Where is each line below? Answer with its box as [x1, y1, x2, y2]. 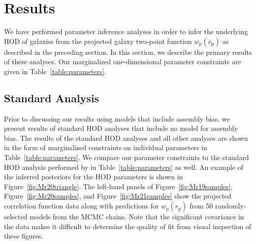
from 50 [190, 201, 213, 211]
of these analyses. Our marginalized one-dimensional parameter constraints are [4, 56, 241, 67]
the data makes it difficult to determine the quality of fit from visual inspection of [4, 221, 251, 231]
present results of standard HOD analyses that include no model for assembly [4, 123, 238, 133]
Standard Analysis [4, 90, 99, 105]
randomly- [215, 201, 246, 211]
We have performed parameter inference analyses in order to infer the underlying [4, 26, 248, 37]
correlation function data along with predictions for [4, 201, 159, 211]
